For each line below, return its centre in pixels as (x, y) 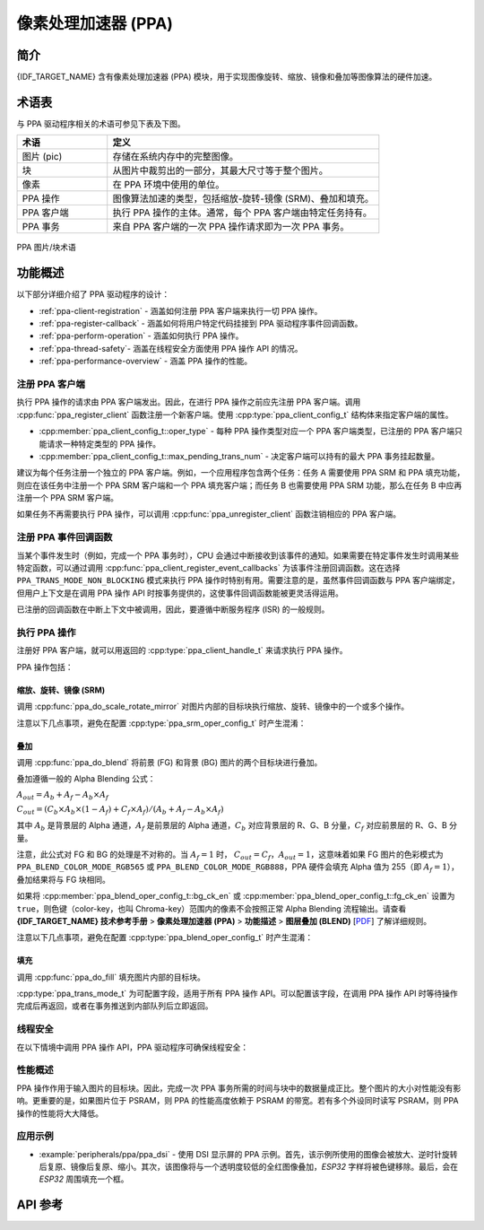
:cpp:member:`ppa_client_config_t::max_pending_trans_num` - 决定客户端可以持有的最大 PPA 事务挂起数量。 (239, 456)
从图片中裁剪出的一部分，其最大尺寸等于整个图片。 (220, 170)
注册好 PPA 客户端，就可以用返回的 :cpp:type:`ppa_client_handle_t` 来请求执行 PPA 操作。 (182, 650)
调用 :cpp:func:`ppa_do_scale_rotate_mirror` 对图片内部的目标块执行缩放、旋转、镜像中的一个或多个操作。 (213, 707)
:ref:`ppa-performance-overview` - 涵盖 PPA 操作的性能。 (146, 361)
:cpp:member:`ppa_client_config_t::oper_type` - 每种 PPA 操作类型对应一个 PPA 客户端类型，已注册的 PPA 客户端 (247, 432)
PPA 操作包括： (45, 667)
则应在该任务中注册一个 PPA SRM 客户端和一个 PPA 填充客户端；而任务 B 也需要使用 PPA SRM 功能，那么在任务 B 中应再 (239, 485)
